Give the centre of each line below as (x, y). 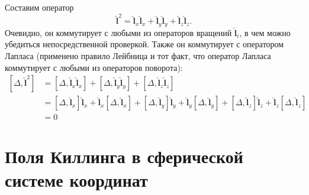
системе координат (76, 179)
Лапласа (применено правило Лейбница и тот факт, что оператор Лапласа (138, 55)
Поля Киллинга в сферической (124, 156)
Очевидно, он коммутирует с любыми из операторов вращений (118, 32)
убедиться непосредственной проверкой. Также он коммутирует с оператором (144, 44)
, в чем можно (265, 32)
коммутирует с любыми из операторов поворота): (94, 67)
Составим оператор (39, 7)
